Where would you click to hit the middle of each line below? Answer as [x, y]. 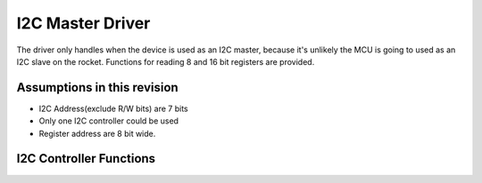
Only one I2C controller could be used [108, 121]
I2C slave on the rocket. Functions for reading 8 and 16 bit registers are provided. [166, 61]
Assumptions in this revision [97, 88]
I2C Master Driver [83, 23]
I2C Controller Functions [86, 159]
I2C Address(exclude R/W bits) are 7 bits [113, 108]
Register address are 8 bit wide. [97, 133]
